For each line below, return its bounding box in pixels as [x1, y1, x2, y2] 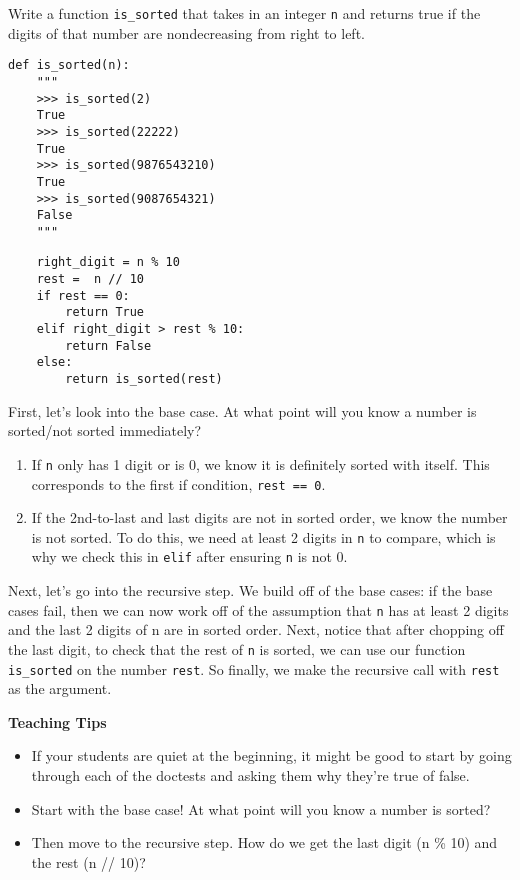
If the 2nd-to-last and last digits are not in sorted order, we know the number [31, 507, 508, 528]
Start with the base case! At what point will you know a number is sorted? [31, 798, 491, 819]
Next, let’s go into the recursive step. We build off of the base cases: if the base [8, 580, 493, 601]
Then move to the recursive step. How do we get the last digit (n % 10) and [31, 832, 498, 853]
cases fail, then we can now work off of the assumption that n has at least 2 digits [8, 599, 509, 620]
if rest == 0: [36, 288, 130, 303]
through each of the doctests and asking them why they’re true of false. [31, 765, 470, 786]
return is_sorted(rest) [65, 372, 223, 387]
